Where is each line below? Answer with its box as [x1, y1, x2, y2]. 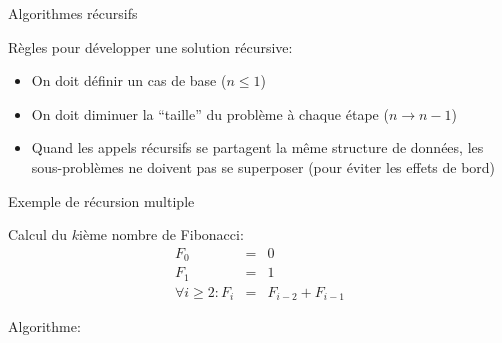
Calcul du [8, 224, 68, 245]
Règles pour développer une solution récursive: [8, 36, 293, 57]
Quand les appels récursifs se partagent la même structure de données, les [31, 137, 484, 158]
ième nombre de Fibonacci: [79, 224, 244, 245]
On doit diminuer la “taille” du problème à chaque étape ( [31, 103, 389, 124]
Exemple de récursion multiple [8, 190, 195, 211]
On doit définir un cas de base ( [31, 70, 227, 91]
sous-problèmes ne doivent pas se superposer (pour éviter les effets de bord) [31, 156, 496, 177]
